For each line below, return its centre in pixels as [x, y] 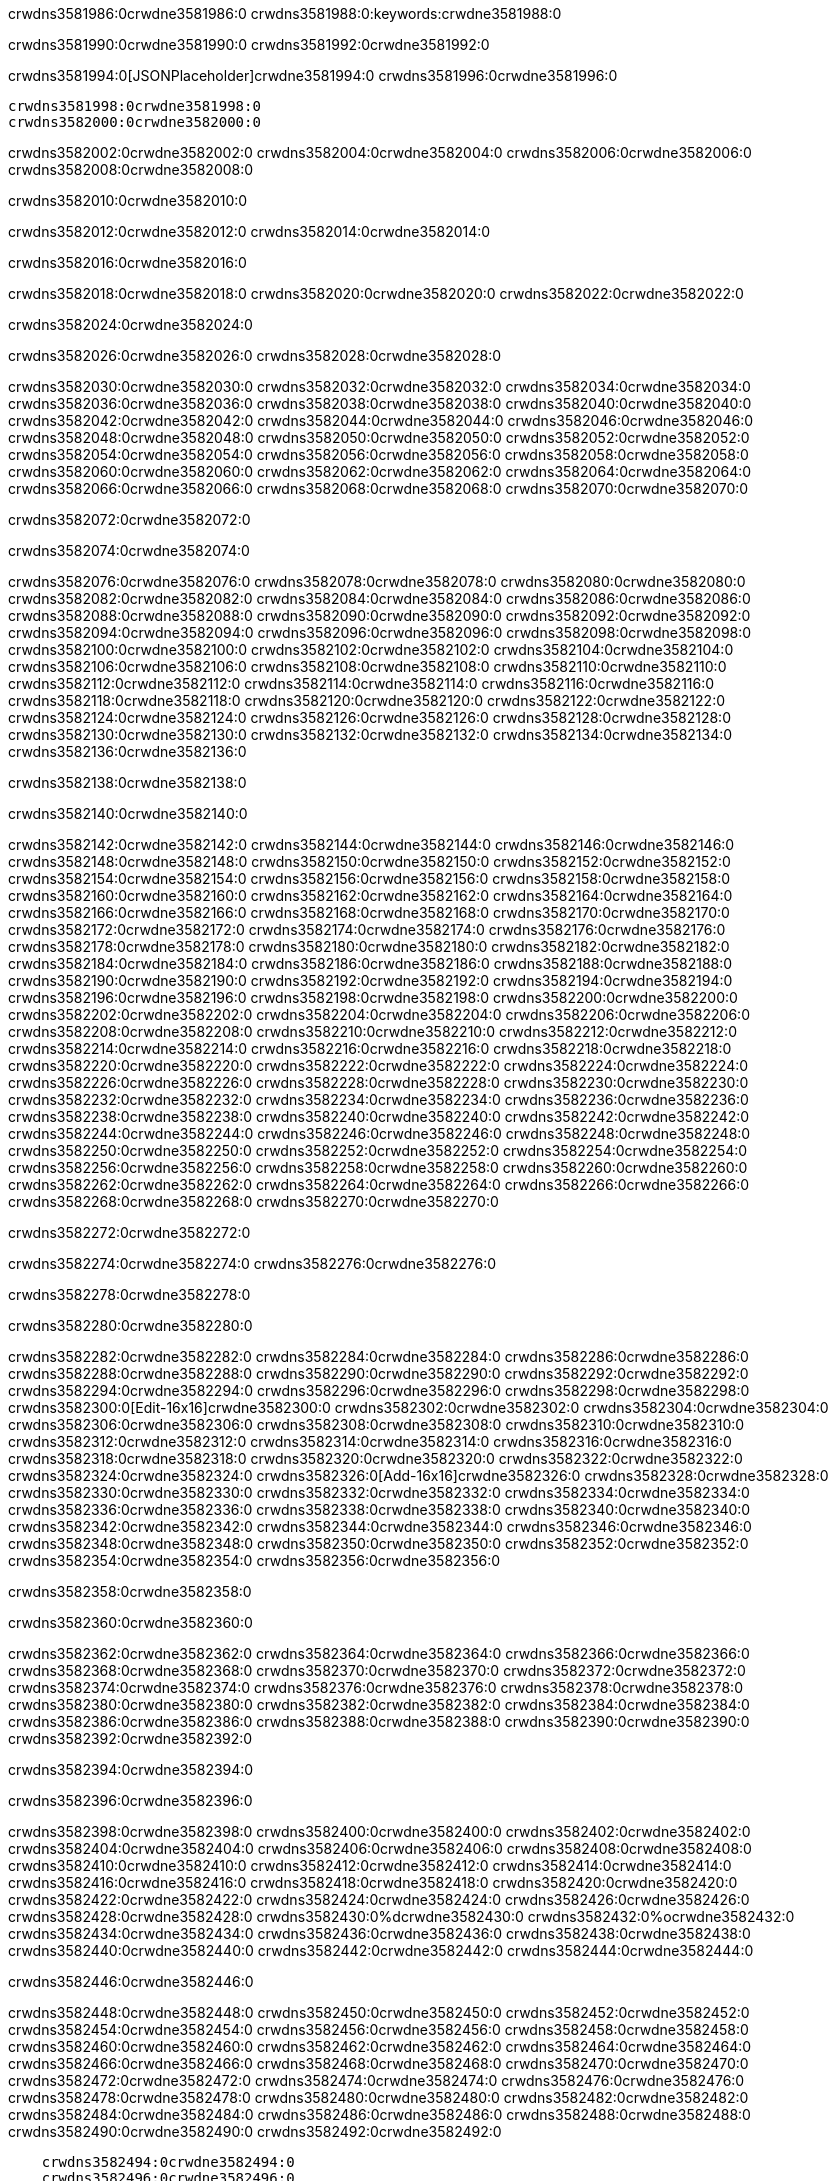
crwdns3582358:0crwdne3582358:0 [130, 1591]
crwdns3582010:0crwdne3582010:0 [128, 200]
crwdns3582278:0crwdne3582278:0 [129, 1294]
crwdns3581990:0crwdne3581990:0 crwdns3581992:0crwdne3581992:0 [249, 44]
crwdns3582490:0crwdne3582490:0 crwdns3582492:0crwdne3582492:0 [255, 2131]
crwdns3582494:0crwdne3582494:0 [168, 2162]
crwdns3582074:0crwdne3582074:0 [129, 550]
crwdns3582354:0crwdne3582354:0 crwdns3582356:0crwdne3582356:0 [254, 1560]
